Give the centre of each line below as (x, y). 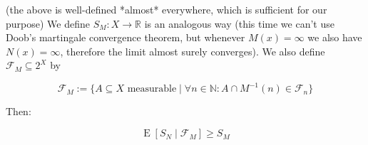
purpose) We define (48, 23)
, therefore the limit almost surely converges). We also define (193, 51)
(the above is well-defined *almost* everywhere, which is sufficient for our (167, 9)
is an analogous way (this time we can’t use (239, 23)
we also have (335, 37)
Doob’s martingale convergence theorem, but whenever (126, 37)
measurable (152, 89)
